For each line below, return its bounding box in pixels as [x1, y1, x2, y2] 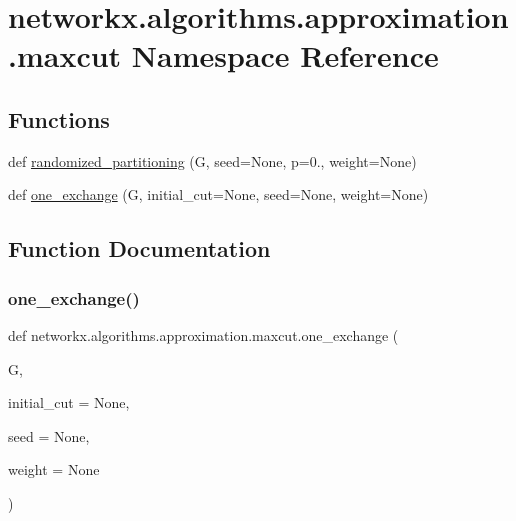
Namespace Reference [131, 35, 439, 76]
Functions [8, 103, 110, 134]
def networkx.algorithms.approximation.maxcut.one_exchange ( [8, 324, 399, 345]
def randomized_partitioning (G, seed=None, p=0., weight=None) [8, 150, 417, 171]
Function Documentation [8, 233, 271, 264]
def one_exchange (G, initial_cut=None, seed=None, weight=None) [8, 184, 429, 205]
